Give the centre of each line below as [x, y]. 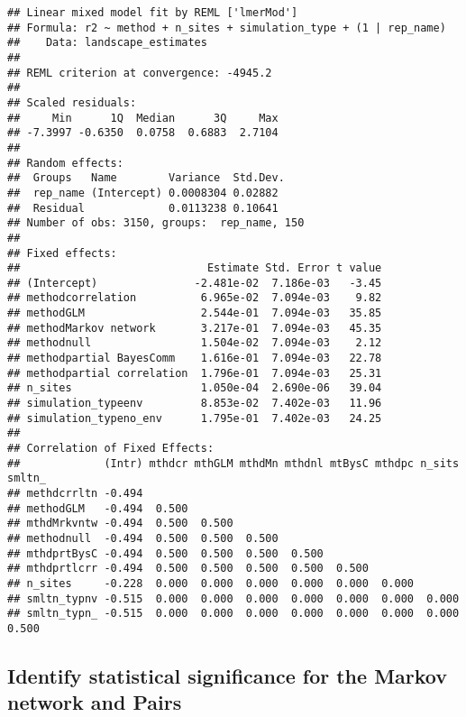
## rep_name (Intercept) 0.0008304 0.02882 [143, 193]
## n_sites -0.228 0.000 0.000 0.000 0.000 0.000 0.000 [211, 583]
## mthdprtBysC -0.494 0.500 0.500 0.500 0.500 [165, 553]
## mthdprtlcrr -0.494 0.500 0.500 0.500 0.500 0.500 [188, 569]
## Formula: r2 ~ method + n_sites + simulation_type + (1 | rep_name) [227, 28]
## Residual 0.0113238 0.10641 [143, 208]
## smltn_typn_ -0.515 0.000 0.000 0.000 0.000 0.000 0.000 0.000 [233, 614]
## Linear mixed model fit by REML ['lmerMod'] [153, 13]
